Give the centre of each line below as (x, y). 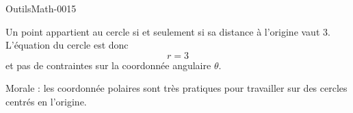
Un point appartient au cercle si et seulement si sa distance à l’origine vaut (163, 31)
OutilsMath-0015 (41, 8)
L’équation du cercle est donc (67, 45)
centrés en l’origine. (46, 101)
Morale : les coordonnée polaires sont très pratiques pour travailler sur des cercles (176, 88)
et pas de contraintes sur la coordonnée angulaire (108, 65)
